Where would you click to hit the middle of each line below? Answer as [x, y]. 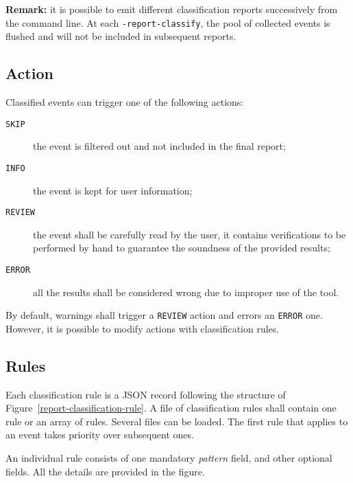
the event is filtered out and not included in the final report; [159, 146]
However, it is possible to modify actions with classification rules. [143, 328]
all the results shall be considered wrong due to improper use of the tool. [186, 292]
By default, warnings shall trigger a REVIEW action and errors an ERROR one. [164, 315]
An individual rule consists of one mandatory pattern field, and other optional [169, 458]
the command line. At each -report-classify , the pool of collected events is [168, 22]
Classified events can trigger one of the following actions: [125, 102]
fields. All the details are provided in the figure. [105, 471]
